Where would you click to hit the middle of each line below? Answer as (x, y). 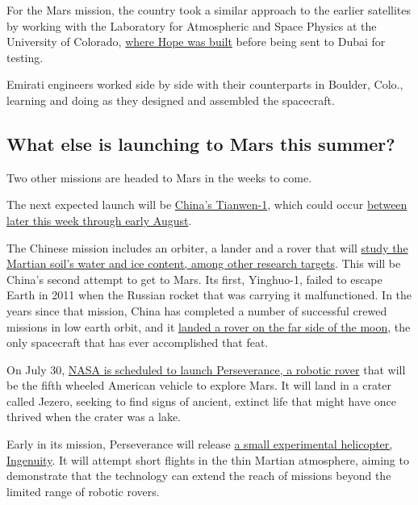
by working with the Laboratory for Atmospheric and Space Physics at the (192, 25)
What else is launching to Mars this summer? (201, 143)
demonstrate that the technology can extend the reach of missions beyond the (199, 476)
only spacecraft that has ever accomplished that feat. (138, 342)
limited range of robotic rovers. (83, 491)
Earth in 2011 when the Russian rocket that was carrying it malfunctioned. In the (209, 295)
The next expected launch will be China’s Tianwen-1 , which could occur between (207, 205)
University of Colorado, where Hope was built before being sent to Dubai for (196, 42)
